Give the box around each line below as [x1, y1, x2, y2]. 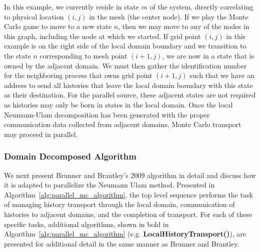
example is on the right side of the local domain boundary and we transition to [4, 40, 246, 51]
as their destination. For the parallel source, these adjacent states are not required [4, 89, 255, 100]
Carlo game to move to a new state [4, 21, 112, 31]
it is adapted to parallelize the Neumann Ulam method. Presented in [4, 179, 215, 190]
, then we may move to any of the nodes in [118, 21, 249, 31]
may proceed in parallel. [4, 128, 78, 139]
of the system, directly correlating [149, 1, 253, 11]
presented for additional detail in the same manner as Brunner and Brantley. [4, 238, 239, 248]
